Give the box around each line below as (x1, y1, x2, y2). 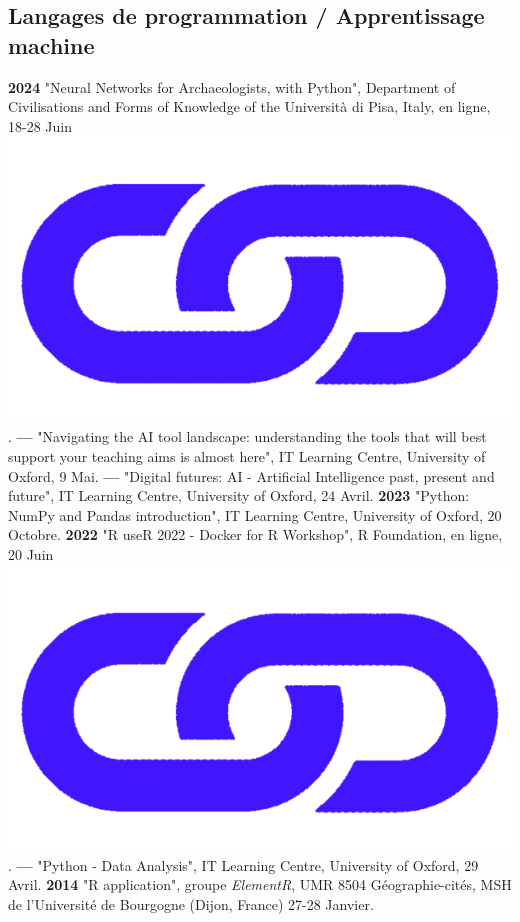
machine (8, 29, 95, 60)
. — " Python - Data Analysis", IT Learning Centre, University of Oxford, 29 (8, 854, 479, 875)
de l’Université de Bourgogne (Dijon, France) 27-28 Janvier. (8, 893, 374, 914)
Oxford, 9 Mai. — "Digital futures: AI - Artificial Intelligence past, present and (8, 465, 495, 486)
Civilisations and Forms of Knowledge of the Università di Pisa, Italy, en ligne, (8, 96, 491, 117)
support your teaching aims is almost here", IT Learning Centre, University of (8, 446, 486, 466)
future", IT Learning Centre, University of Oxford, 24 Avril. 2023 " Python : (8, 485, 470, 506)
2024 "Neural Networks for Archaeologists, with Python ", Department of (8, 76, 456, 97)
